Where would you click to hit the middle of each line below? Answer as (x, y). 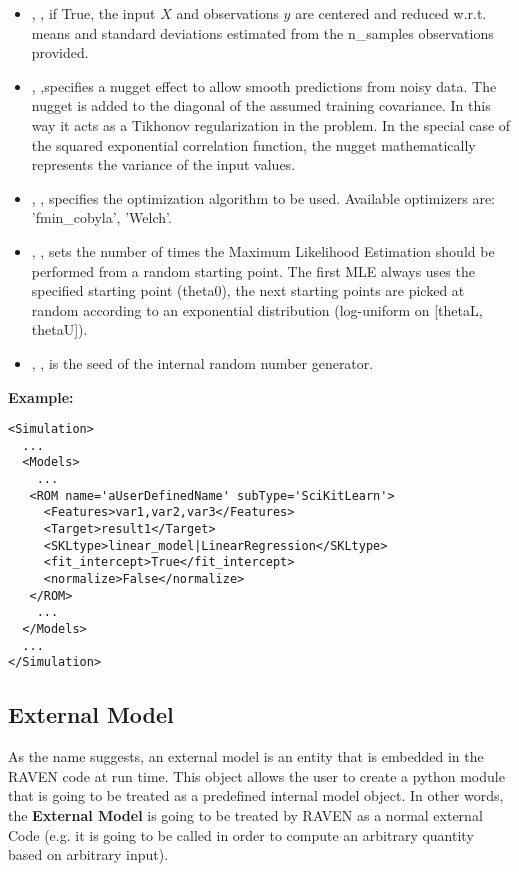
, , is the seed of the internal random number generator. (202, 362)
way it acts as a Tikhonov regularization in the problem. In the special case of (271, 124)
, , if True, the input (93, 13)
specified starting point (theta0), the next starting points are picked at (248, 290)
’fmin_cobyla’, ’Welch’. (101, 217)
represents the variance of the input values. (163, 164)
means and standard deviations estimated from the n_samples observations (262, 32)
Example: (41, 396)
